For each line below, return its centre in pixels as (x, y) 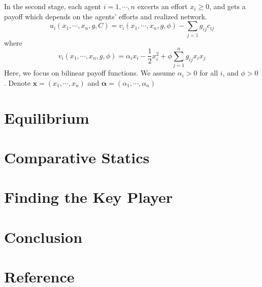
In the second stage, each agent (53, 6)
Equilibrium (47, 117)
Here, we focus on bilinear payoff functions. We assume (90, 73)
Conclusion (43, 237)
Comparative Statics (77, 157)
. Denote (17, 82)
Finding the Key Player (89, 197)
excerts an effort (162, 6)
